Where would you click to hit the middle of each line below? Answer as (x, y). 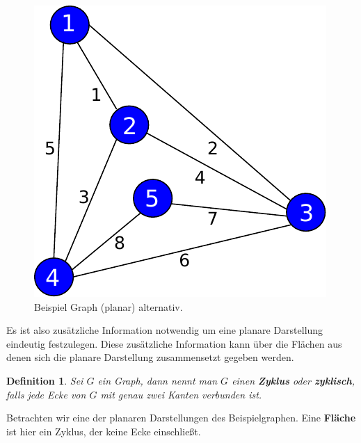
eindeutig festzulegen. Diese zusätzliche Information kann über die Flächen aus (174, 343)
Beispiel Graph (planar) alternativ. (109, 306)
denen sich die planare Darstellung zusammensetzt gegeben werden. (150, 357)
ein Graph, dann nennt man (158, 380)
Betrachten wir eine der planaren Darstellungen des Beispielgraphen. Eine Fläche (181, 418)
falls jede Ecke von (46, 394)
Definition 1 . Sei (45, 380)
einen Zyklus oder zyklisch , (294, 380)
